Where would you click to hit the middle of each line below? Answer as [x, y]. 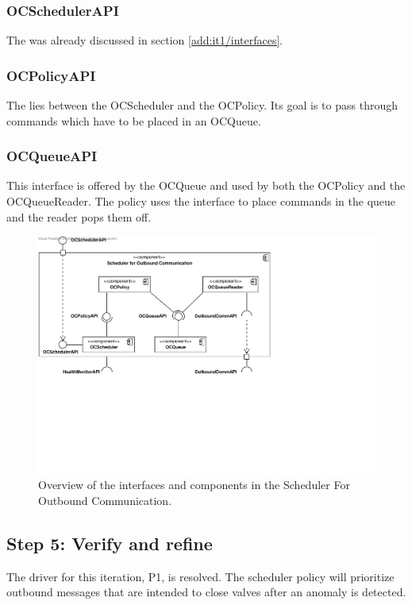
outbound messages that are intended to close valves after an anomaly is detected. [206, 592]
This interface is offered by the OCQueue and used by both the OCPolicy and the [206, 185]
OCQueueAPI [52, 156]
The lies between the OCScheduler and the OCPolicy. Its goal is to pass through [202, 105]
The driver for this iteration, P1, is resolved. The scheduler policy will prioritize [200, 576]
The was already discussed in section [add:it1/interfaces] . [145, 40]
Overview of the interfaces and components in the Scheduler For [194, 485]
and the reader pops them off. [79, 216]
